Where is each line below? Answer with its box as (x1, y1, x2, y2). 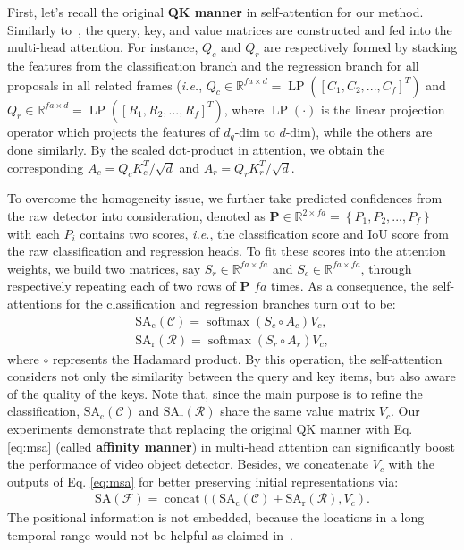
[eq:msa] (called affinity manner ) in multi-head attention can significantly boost (7, 436, 455, 455)
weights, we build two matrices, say (7, 258, 201, 277)
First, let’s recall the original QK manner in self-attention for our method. (7, 3, 424, 21)
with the (388, 454, 434, 473)
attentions (7, 293, 63, 312)
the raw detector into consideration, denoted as (7, 207, 266, 225)
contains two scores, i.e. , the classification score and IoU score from (80, 224, 449, 242)
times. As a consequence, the (271, 276, 429, 295)
